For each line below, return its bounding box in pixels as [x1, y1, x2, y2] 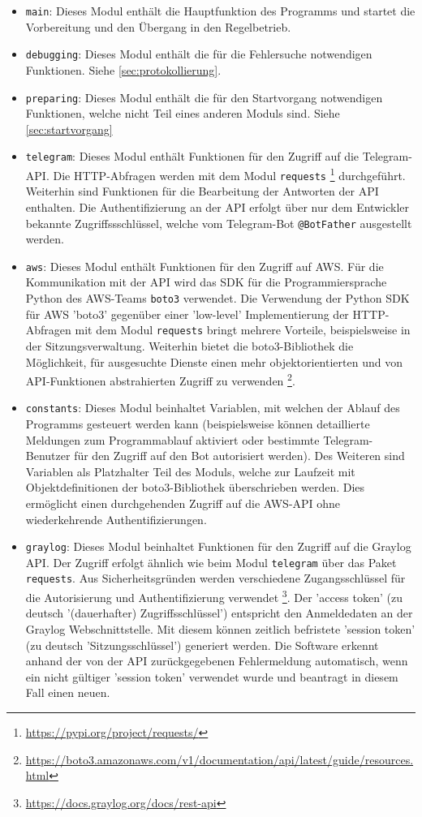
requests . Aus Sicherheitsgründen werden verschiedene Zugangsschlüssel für [25, 570, 406, 587]
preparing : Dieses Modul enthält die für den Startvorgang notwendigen [25, 88, 383, 105]
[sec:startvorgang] [25, 120, 113, 137]
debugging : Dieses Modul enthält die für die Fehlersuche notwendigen [25, 45, 372, 62]
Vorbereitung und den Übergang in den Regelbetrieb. [25, 18, 291, 35]
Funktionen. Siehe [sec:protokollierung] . [25, 61, 222, 78]
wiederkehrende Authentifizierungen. [25, 510, 207, 527]
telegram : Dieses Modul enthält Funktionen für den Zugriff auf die [25, 148, 360, 165]
